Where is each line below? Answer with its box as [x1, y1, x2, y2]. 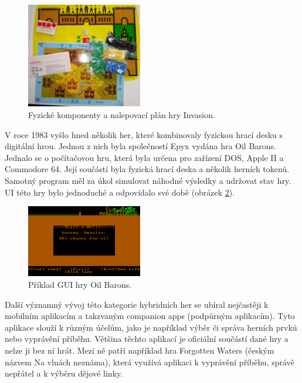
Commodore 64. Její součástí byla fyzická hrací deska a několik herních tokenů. [5, 163, 290, 175]
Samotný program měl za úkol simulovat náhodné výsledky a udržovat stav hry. [5, 174, 291, 187]
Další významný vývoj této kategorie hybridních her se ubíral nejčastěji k [5, 298, 269, 310]
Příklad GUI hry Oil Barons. [28, 278, 132, 291]
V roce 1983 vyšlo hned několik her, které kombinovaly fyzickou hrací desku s [5, 128, 283, 140]
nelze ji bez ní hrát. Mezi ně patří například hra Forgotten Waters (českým [5, 344, 274, 357]
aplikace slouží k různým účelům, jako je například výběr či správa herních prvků [5, 321, 297, 333]
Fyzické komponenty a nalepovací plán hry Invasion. [28, 109, 215, 121]
